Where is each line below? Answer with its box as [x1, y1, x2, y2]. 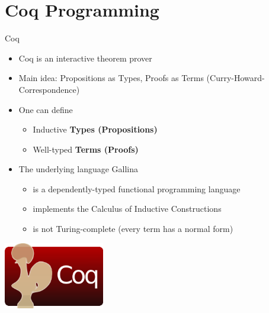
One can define [18, 103, 73, 115]
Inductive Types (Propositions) [33, 123, 158, 135]
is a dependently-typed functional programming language [33, 182, 241, 195]
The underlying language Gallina [18, 163, 139, 175]
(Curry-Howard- [206, 72, 265, 84]
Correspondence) [18, 83, 80, 95]
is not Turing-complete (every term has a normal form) [33, 222, 233, 235]
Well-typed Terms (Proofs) [33, 143, 139, 155]
